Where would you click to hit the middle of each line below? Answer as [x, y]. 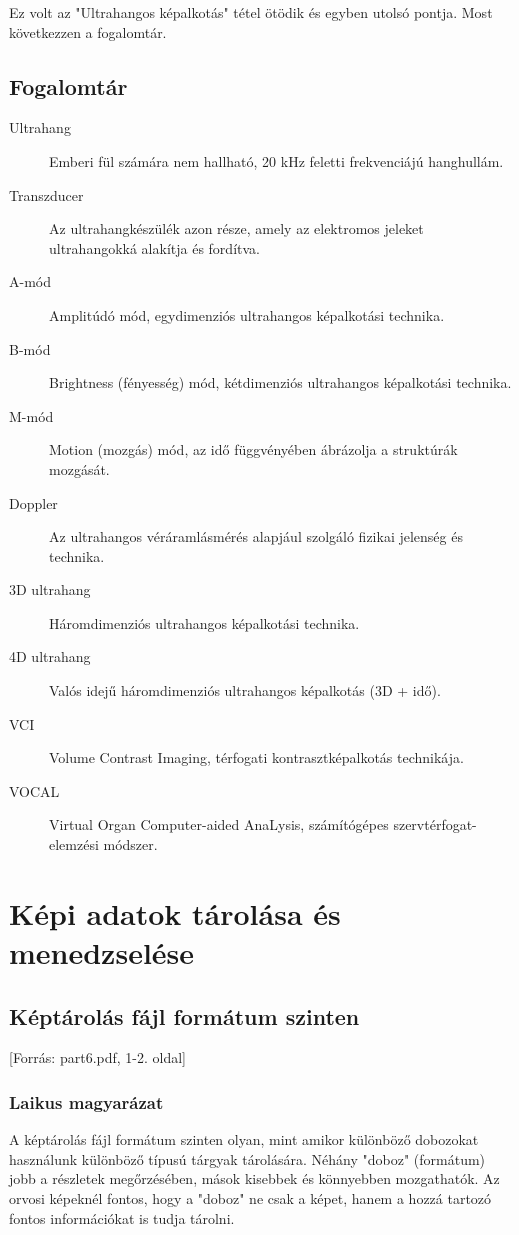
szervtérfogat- [435, 824]
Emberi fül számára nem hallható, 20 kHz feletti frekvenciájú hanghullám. [276, 160]
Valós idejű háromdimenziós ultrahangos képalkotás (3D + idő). [245, 690]
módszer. [130, 844]
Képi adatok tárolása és [175, 912]
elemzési [74, 844]
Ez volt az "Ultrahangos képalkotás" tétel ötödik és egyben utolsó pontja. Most [251, 12]
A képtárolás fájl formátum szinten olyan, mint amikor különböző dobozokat [244, 1139]
